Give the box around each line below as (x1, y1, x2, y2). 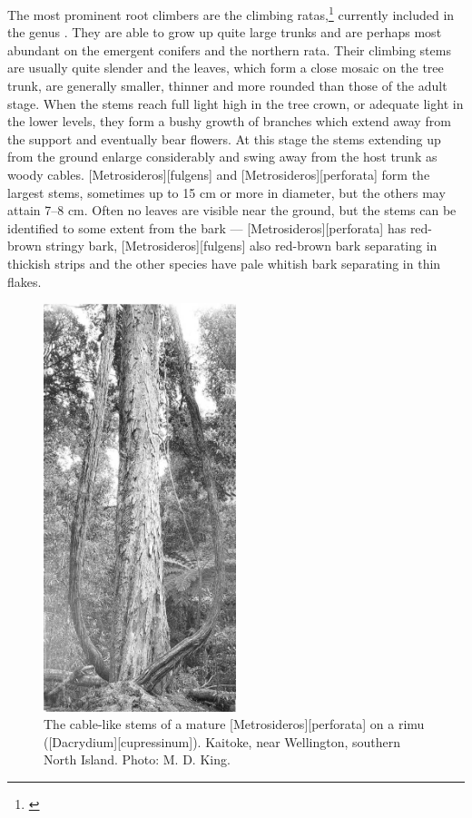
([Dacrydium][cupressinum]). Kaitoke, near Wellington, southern (44, 732, 401, 751)
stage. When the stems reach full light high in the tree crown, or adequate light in (7, 94, 464, 113)
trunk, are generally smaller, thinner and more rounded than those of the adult (7, 76, 447, 95)
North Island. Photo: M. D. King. (44, 750, 231, 769)
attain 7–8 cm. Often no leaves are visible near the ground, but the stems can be (7, 201, 457, 220)
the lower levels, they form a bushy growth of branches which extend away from (7, 112, 451, 131)
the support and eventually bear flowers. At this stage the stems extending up (7, 129, 441, 148)
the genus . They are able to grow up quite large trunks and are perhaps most (7, 23, 442, 42)
